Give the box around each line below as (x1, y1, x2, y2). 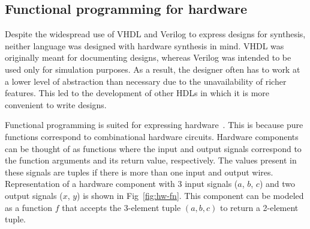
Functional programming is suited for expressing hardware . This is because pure (5, 118, 303, 131)
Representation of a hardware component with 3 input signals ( (5, 177, 238, 190)
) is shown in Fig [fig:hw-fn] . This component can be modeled (77, 189, 304, 201)
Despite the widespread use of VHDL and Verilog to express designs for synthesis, (5, 28, 306, 40)
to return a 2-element (219, 201, 299, 213)
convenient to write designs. (5, 98, 107, 111)
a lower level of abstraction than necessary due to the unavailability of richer (5, 75, 287, 87)
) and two (259, 177, 295, 190)
